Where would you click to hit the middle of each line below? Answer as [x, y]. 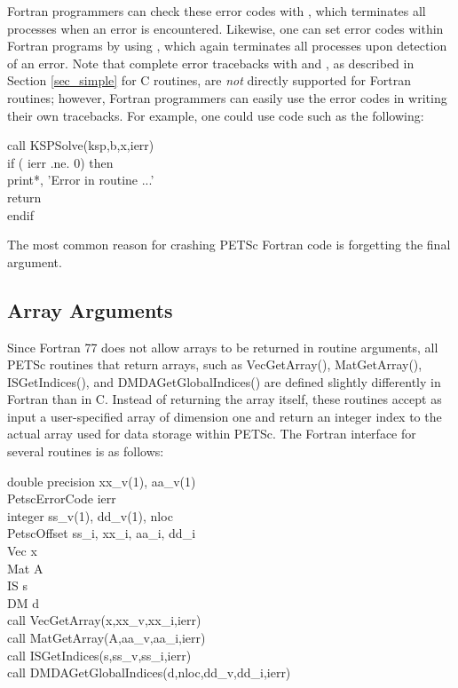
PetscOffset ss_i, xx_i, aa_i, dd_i [102, 533]
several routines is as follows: [86, 451]
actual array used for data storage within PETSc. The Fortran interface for [212, 434]
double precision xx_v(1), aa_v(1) [102, 481]
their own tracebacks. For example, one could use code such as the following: [216, 115]
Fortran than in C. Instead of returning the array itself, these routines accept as [225, 399]
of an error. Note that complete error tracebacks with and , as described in [211, 63]
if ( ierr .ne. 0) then [60, 162]
